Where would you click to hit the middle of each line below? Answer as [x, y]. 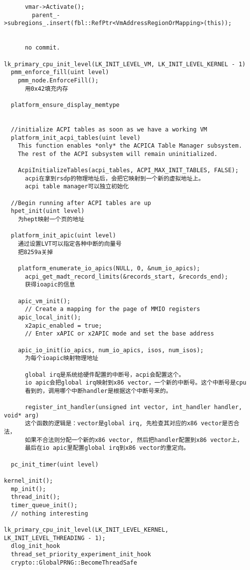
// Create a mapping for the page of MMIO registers [112, 309]
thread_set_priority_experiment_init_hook [81, 554]
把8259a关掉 [35, 252]
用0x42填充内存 [46, 89]
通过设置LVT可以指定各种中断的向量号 [70, 244]
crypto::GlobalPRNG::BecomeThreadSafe [74, 562]
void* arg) [22, 415]
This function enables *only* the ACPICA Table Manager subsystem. [130, 146]
